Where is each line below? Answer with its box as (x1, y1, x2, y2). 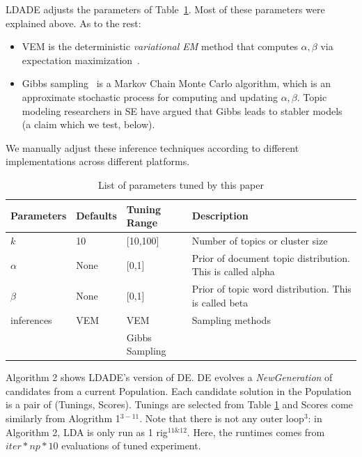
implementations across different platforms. (6, 154, 190, 169)
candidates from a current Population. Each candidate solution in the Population (6, 383, 352, 398)
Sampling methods (191, 312, 271, 327)
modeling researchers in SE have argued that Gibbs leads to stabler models (22, 103, 343, 118)
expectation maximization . (22, 52, 140, 67)
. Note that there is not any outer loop (139, 411, 304, 425)
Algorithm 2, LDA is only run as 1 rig (6, 424, 168, 439)
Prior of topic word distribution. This (191, 281, 352, 296)
